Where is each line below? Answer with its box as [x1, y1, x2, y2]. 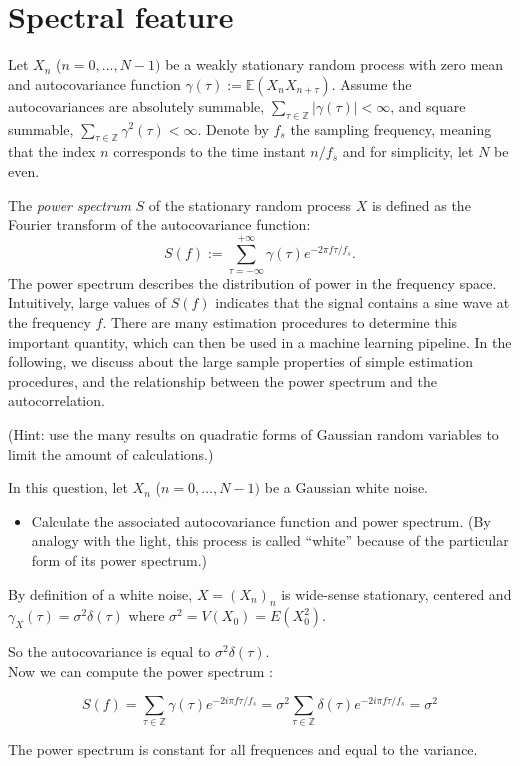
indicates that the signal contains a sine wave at [215, 292, 510, 313]
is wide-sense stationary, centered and [281, 583, 512, 604]
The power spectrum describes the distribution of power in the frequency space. [8, 272, 497, 293]
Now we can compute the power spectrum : [8, 660, 273, 681]
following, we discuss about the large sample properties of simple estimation [8, 351, 473, 372]
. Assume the [331, 73, 412, 94]
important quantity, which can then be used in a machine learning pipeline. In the [8, 331, 512, 352]
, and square [390, 95, 466, 116]
